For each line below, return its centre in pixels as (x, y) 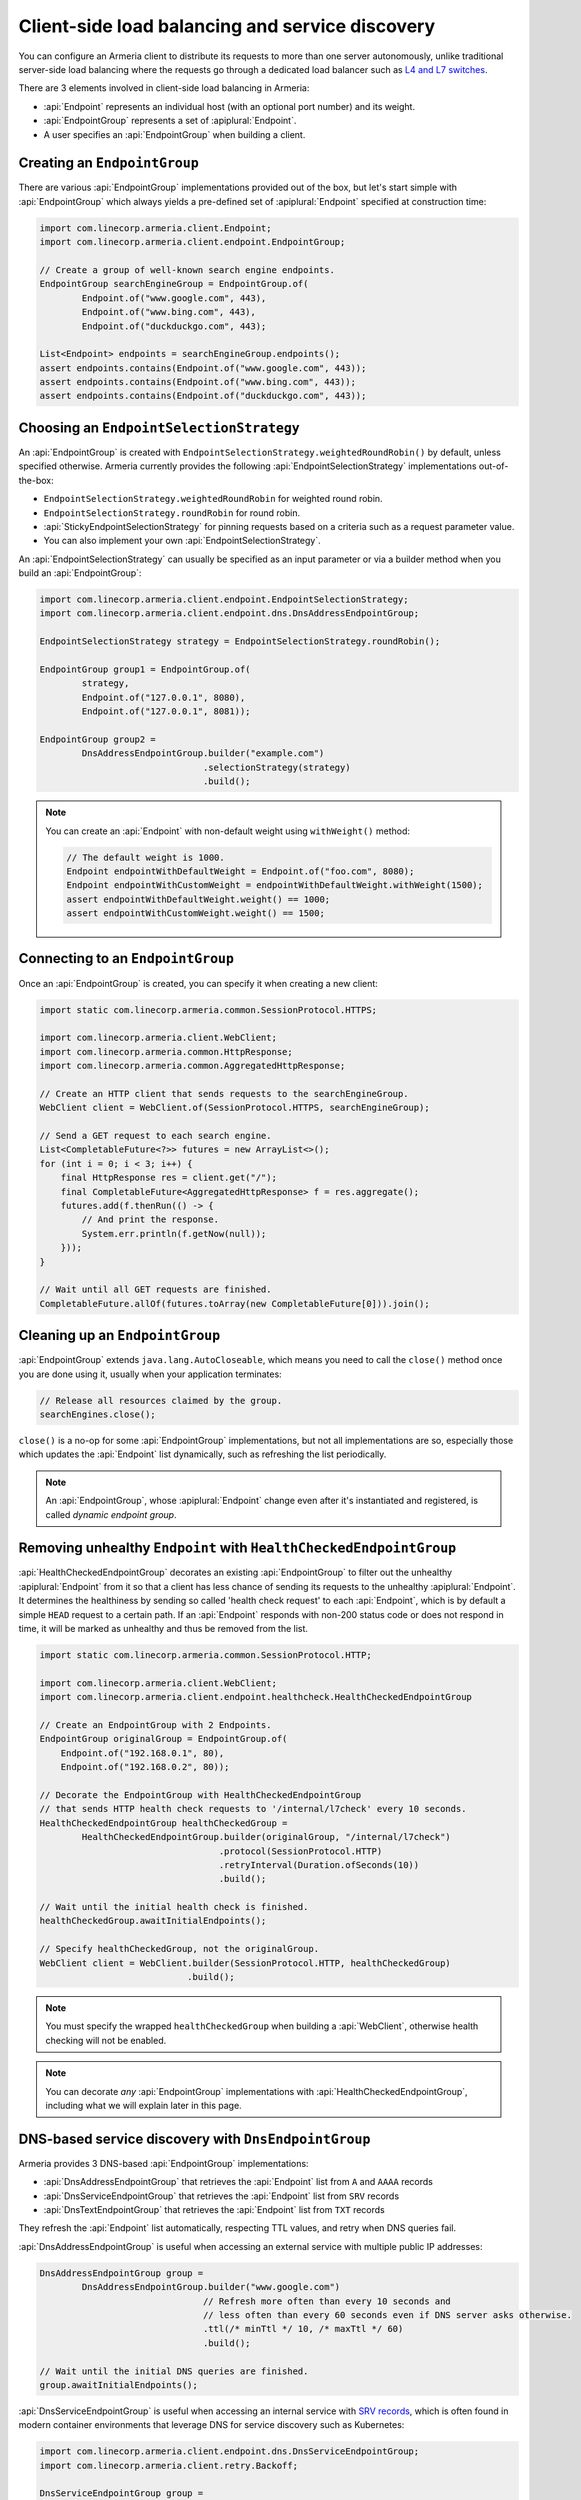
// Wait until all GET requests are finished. (155, 1289)
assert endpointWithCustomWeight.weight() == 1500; (195, 913)
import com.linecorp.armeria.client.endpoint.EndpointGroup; (192, 242)
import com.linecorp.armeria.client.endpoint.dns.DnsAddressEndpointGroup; (229, 613)
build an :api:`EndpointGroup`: (80, 573)
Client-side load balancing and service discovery (227, 26)
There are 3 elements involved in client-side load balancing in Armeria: (164, 88)
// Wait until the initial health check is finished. (174, 1907)
